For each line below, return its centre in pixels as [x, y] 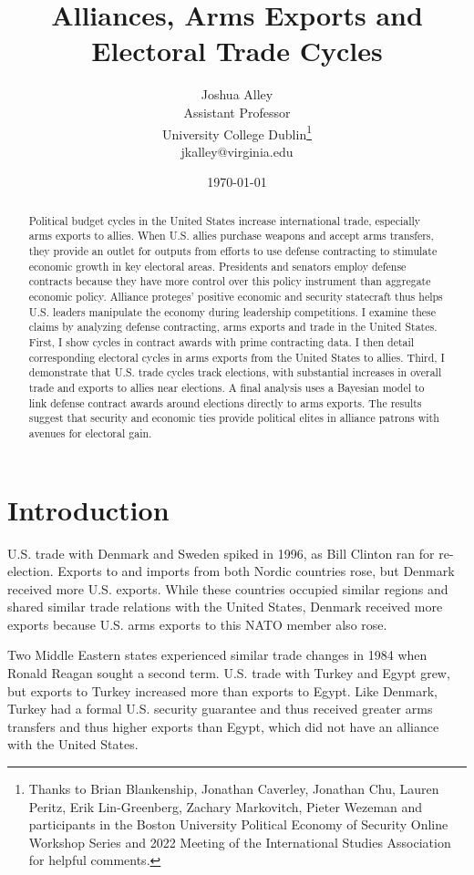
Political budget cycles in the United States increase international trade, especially [225, 220]
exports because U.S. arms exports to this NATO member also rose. [197, 624]
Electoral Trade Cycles [237, 51]
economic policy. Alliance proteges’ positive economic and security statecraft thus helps [236, 297]
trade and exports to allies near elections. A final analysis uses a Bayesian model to [227, 387]
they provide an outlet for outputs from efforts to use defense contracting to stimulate [233, 251]
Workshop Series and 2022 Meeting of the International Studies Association [240, 842]
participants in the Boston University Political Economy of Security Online [238, 824]
